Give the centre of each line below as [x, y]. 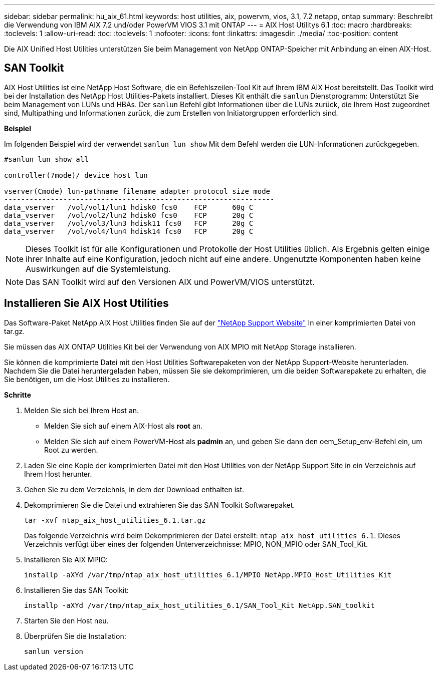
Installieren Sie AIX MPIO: [66, 559]
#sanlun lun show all [46, 159]
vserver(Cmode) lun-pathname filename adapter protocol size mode [137, 191]
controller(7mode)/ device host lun [76, 175]
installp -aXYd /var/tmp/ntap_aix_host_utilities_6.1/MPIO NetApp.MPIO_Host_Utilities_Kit [208, 575]
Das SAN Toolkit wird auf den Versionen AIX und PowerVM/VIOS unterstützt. [170, 282]
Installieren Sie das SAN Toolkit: [76, 590]
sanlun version [54, 651]
